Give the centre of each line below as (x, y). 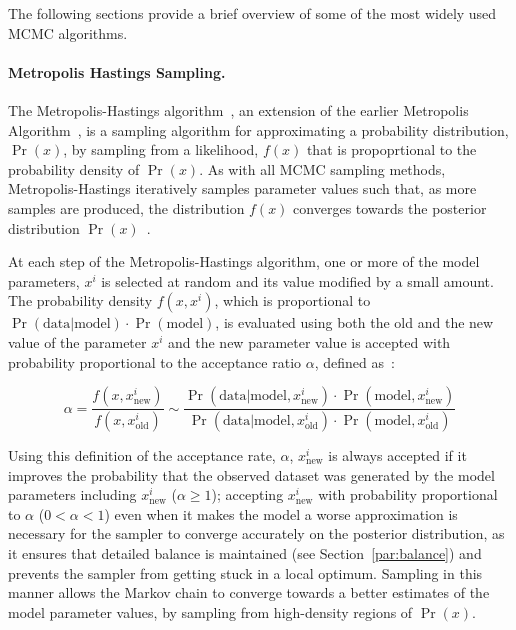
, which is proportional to (292, 300)
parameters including (72, 494)
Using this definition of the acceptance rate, (142, 454)
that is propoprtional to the (391, 149)
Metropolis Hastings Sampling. (117, 71)
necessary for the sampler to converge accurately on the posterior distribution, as (256, 533)
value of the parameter (77, 341)
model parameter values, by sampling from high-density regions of (210, 611)
